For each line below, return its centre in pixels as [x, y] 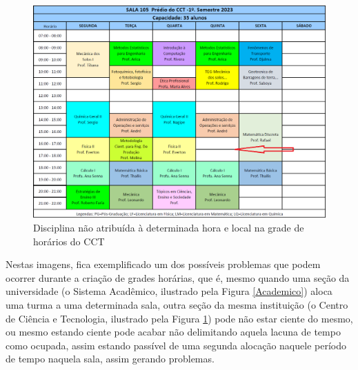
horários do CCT [69, 241]
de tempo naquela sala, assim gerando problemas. [110, 359]
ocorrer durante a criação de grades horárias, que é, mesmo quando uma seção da [178, 277]
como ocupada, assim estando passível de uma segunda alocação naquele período [176, 345]
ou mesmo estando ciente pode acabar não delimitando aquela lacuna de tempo [173, 332]
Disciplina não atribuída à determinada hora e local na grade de [169, 228]
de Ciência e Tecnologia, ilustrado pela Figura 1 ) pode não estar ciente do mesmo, [179, 318]
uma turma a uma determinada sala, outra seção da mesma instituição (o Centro [177, 305]
